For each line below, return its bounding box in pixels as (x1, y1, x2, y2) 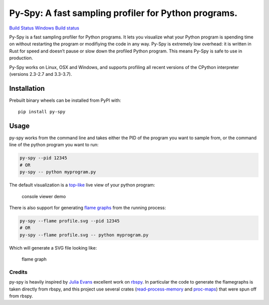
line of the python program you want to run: (9, 142, 99, 148)
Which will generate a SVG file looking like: (9, 245, 97, 251)
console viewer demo (21, 193, 66, 199)
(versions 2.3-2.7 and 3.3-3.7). (9, 71, 72, 77)
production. (9, 55, 33, 61)
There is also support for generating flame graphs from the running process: (9, 205, 166, 211)
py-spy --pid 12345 (19, 155, 67, 161)
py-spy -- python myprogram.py (19, 169, 97, 175)
